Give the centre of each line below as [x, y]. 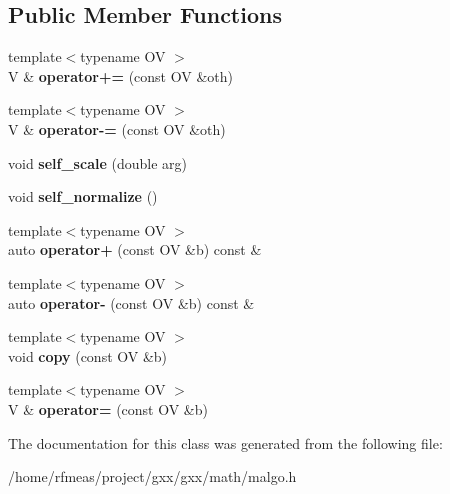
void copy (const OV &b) [88, 355]
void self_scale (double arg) [97, 162]
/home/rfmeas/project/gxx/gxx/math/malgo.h [152, 476]
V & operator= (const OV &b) [108, 408]
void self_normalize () [83, 196]
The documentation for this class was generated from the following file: [225, 442]
